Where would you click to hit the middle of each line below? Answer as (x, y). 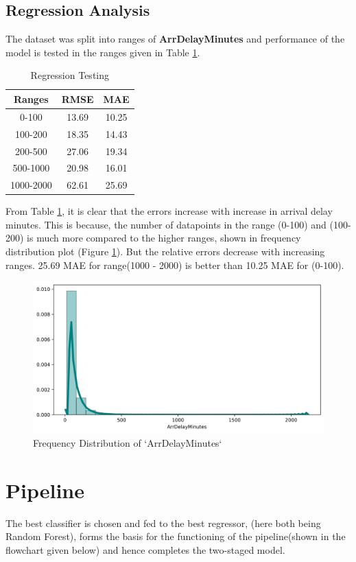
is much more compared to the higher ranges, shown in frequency (164, 238)
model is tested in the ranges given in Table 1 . (103, 52)
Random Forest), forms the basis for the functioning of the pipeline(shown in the (176, 536)
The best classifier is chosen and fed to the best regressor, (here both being (163, 523)
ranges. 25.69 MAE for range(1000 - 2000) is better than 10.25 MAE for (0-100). (175, 265)
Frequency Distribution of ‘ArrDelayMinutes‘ (128, 442)
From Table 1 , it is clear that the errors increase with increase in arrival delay (169, 211)
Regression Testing (70, 75)
